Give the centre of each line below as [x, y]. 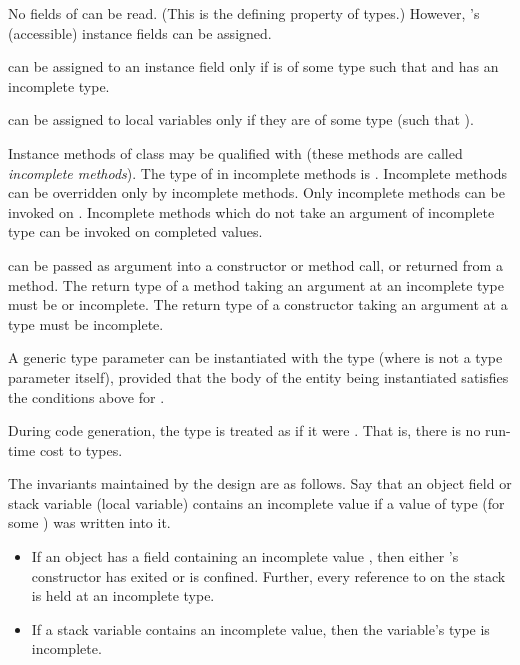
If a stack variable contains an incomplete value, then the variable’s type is [260, 628]
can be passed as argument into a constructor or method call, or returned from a [255, 264]
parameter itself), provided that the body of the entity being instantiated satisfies [258, 376]
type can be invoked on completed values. [135, 231]
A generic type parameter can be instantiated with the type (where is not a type [255, 357]
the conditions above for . [86, 396]
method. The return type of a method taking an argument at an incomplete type [256, 284]
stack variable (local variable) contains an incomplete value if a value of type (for [256, 502]
